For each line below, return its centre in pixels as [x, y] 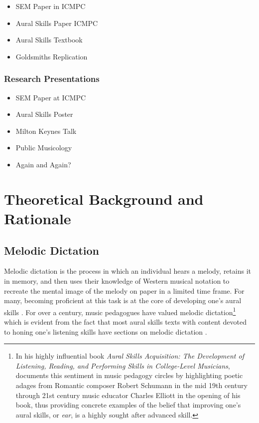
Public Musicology [44, 148]
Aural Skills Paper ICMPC [57, 23]
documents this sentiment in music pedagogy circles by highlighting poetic [129, 375]
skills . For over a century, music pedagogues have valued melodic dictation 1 [120, 311]
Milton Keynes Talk [46, 131]
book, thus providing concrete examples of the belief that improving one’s [128, 405]
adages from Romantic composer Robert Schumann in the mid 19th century [131, 385]
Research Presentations [52, 79]
